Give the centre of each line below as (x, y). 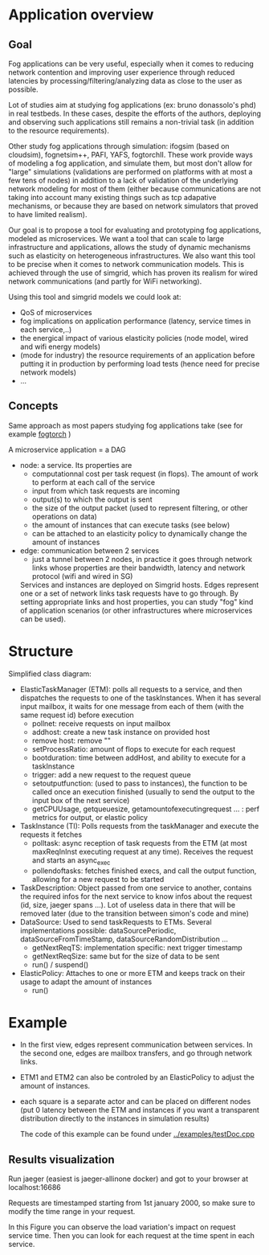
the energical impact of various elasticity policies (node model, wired (134, 338)
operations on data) (65, 516)
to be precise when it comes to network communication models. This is (126, 264)
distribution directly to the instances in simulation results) (115, 1118)
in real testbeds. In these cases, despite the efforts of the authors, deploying (134, 113)
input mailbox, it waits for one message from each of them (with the (132, 706)
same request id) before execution (77, 715)
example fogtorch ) (40, 434)
